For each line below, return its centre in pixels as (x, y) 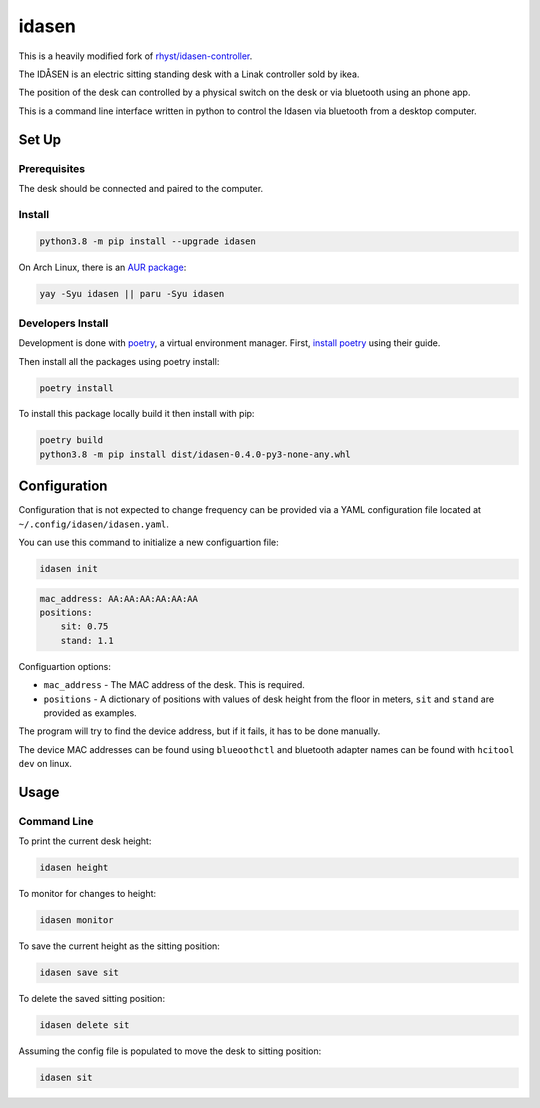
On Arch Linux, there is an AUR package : (102, 267)
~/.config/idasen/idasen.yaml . (94, 524)
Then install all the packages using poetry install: (119, 361)
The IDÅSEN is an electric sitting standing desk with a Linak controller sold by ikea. (189, 74)
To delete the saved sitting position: (91, 999)
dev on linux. (45, 764)
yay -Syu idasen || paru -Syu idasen (132, 294)
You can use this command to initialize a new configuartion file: (148, 542)
